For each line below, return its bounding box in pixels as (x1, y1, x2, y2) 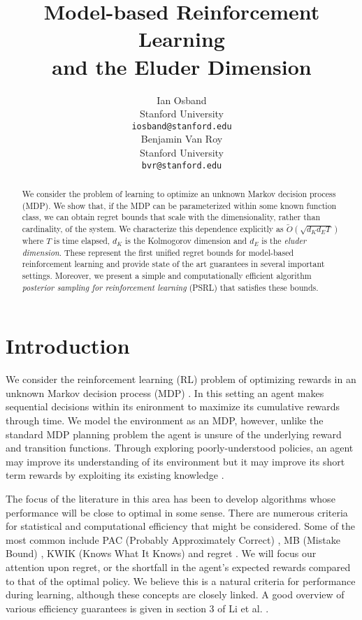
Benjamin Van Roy (140, 131, 223, 146)
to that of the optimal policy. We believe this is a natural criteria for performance (6, 573, 356, 588)
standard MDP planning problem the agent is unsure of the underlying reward (6, 426, 342, 441)
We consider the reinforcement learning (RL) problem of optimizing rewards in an (6, 372, 356, 387)
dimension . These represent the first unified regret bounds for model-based (22, 246, 294, 258)
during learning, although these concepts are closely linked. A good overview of (6, 587, 345, 602)
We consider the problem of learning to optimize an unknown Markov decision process (22, 187, 336, 199)
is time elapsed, (54, 234, 110, 246)
